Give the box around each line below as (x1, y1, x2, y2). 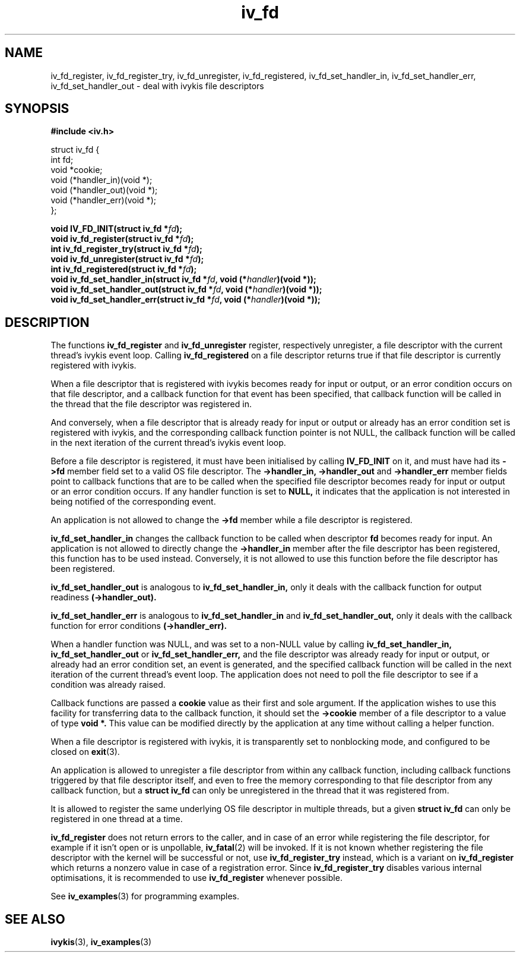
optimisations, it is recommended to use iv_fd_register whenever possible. (50, 873, 343, 883)
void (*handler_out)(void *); (50, 185, 158, 196)
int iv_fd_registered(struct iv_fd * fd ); (50, 264, 197, 275)
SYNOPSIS (5, 101, 69, 117)
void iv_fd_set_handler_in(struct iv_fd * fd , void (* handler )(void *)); (50, 274, 316, 285)
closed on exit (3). (50, 747, 120, 757)
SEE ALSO (5, 911, 65, 927)
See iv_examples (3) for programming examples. (50, 891, 240, 902)
